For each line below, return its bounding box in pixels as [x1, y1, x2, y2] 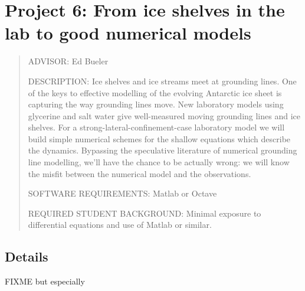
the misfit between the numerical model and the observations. [28, 167, 251, 179]
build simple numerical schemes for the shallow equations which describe [28, 132, 291, 145]
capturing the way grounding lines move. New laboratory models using [28, 98, 284, 110]
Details [5, 247, 48, 266]
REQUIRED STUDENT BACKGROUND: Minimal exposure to [28, 207, 261, 219]
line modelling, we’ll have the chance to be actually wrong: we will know [28, 156, 290, 168]
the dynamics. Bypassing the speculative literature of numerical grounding [28, 144, 297, 156]
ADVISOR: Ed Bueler [28, 55, 109, 67]
